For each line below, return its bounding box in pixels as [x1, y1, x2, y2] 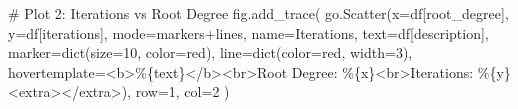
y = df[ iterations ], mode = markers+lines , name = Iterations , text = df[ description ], [8, 22, 489, 43]
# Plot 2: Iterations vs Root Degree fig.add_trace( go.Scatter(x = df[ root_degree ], [8, 3, 509, 23]
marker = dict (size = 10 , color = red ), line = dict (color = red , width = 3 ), [8, 42, 413, 63]
